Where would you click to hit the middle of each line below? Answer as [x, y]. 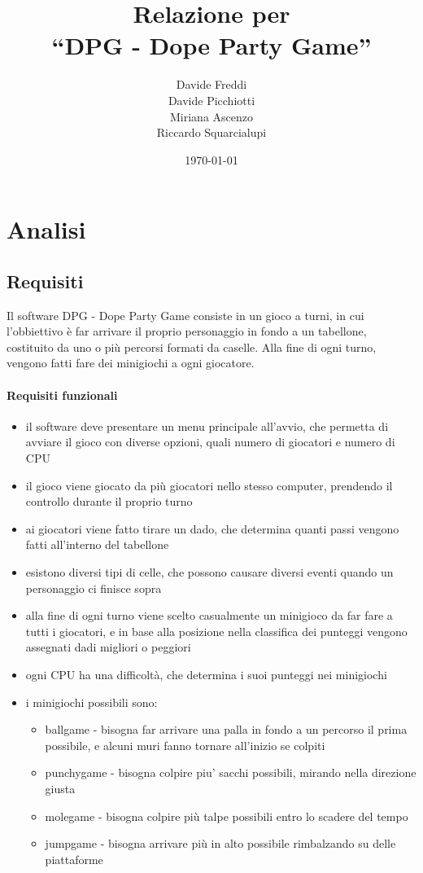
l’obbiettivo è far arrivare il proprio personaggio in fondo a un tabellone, [187, 331]
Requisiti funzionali [62, 395]
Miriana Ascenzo [211, 116]
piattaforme [74, 859]
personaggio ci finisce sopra [94, 588]
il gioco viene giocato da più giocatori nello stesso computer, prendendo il [209, 485]
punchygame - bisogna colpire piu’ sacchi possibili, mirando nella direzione [231, 772]
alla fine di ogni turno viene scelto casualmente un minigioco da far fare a [209, 615]
